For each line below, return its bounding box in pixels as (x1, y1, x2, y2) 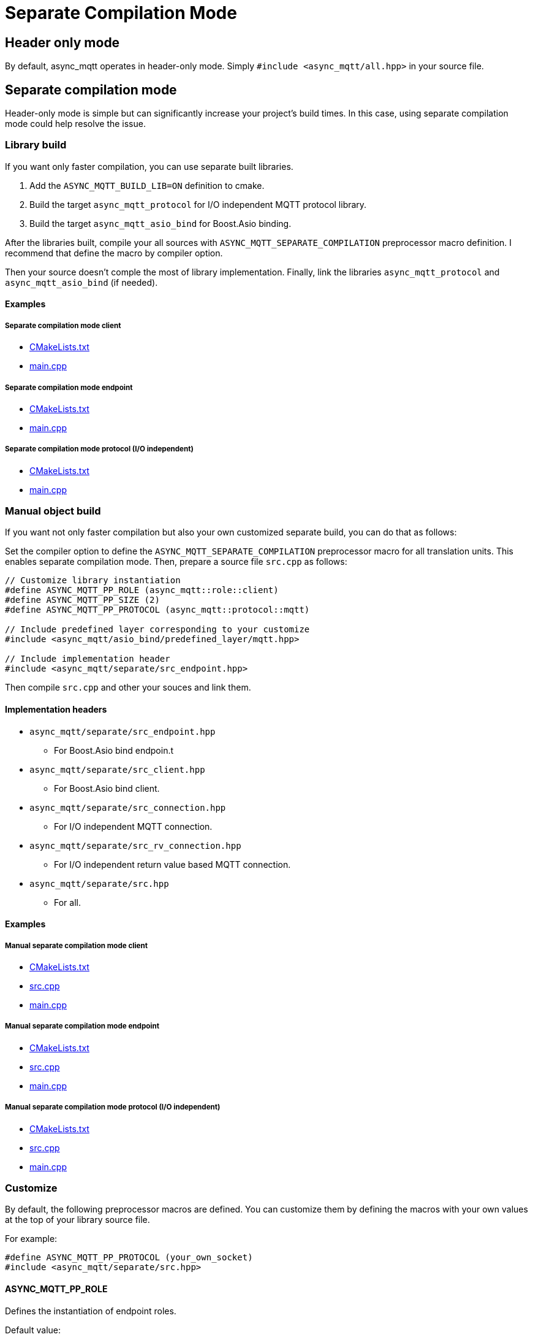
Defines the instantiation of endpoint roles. (5, 1305, 176, 1316)
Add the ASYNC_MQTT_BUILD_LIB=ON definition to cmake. (29, 180, 265, 191)
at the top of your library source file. (5, 1214, 150, 1225)
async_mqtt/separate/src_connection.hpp (29, 802, 226, 813)
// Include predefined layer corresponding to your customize (5, 624, 310, 635)
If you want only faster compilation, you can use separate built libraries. (5, 161, 293, 172)
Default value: (5, 1324, 61, 1335)
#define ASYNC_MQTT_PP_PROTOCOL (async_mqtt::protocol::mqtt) (5, 605, 310, 615)
